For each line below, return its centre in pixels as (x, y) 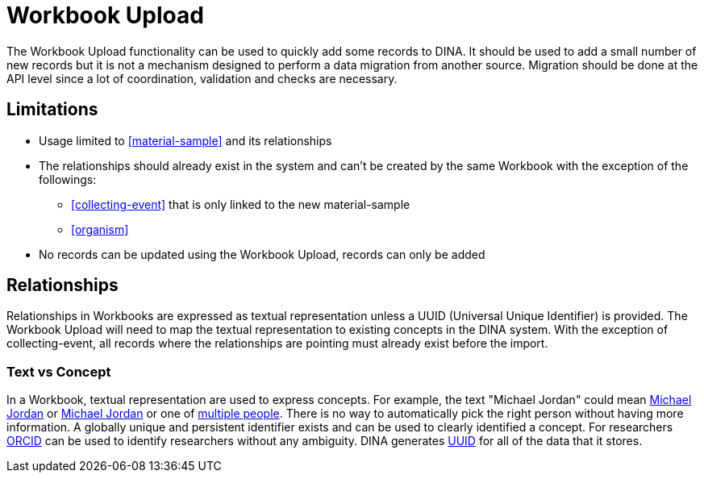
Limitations (52, 110)
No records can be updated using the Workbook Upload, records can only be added (262, 254)
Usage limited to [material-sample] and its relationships (185, 140)
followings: (68, 179)
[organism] (100, 229)
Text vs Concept (59, 371)
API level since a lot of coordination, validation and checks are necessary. (202, 78)
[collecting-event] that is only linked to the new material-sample (241, 204)
